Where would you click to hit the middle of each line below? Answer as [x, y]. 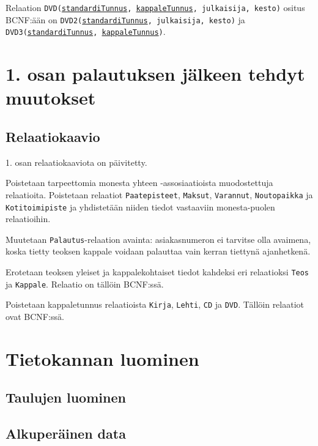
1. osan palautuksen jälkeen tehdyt [155, 74]
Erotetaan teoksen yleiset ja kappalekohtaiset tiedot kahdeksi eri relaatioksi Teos [157, 272]
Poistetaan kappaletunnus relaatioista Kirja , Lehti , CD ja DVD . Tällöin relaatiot [155, 304]
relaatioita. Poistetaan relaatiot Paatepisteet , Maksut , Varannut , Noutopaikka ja [159, 194]
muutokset [51, 98]
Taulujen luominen [66, 397]
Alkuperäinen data [66, 433]
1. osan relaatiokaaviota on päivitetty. [76, 162]
